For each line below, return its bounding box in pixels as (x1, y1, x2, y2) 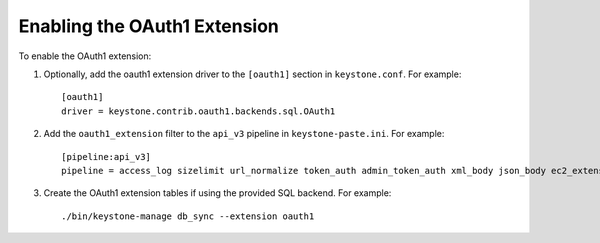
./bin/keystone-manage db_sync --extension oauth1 (61, 210, 315, 222)
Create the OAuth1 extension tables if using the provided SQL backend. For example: (43, 187, 392, 199)
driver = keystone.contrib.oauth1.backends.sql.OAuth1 (61, 105, 336, 117)
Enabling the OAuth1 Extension (18, 15, 280, 37)
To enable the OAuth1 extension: (18, 50, 152, 62)
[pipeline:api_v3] (61, 151, 152, 162)
